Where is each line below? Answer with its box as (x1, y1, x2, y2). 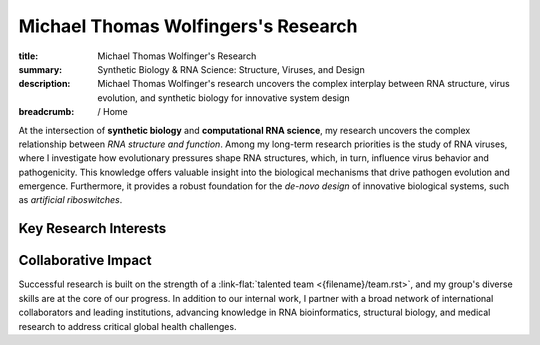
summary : (18, 63, 63, 75)
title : (18, 50, 39, 62)
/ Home (97, 106, 129, 118)
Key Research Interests (18, 220, 167, 237)
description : (18, 78, 71, 90)
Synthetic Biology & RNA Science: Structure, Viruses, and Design (97, 63, 365, 75)
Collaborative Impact (18, 252, 152, 269)
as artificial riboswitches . (18, 194, 123, 206)
